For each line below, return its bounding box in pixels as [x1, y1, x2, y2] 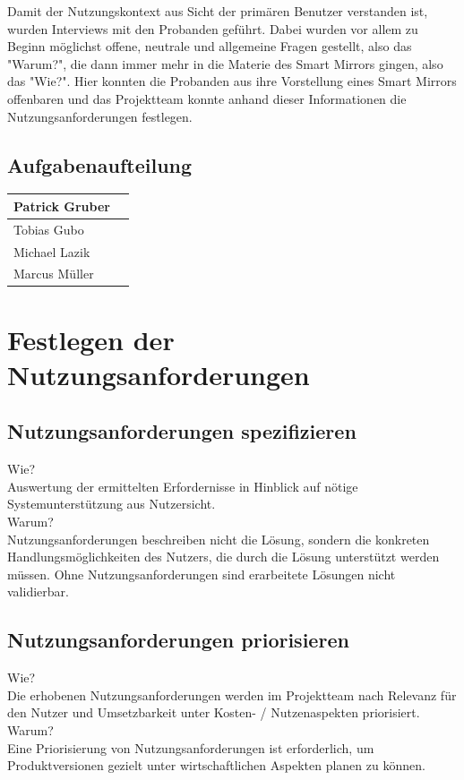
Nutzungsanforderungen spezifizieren [7, 417, 357, 445]
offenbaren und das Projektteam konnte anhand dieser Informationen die [7, 89, 407, 107]
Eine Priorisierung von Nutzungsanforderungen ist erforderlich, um [7, 738, 374, 757]
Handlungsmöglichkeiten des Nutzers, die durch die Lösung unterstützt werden [7, 547, 440, 566]
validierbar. [7, 582, 69, 601]
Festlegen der [7, 321, 175, 357]
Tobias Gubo [13, 219, 84, 238]
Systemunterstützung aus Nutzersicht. [7, 494, 216, 513]
